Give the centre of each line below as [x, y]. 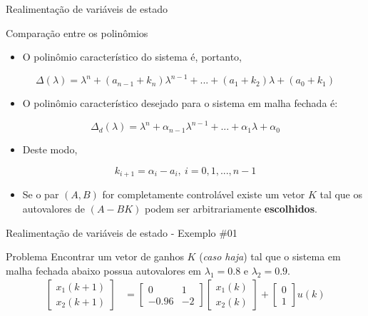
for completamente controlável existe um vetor [204, 194]
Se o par [41, 194]
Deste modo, [50, 149]
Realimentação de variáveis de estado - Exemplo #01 [122, 232]
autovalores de [54, 209]
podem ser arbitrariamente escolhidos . [231, 209]
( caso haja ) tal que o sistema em [270, 256]
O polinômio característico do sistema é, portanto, [132, 57]
